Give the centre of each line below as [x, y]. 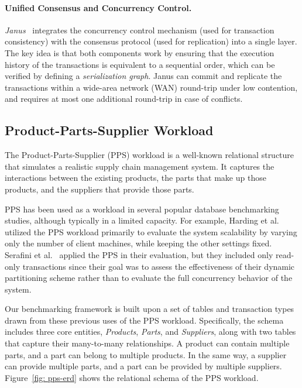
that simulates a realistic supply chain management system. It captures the [140, 166]
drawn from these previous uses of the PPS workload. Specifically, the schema [144, 320]
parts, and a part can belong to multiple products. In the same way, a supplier [146, 354]
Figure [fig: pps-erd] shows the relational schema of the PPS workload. [132, 377]
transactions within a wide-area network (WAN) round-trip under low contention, [151, 87]
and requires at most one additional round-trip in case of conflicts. [124, 99]
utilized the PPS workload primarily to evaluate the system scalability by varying [151, 231]
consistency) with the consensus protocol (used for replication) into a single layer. [151, 41]
